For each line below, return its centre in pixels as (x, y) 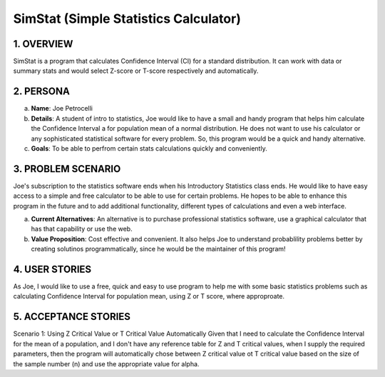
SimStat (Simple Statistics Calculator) (127, 19)
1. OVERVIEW (43, 44)
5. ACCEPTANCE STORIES (72, 317)
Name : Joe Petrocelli (62, 109)
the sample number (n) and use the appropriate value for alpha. (106, 363)
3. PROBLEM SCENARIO (67, 169)
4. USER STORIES (52, 269)
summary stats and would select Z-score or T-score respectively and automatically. (136, 71)
